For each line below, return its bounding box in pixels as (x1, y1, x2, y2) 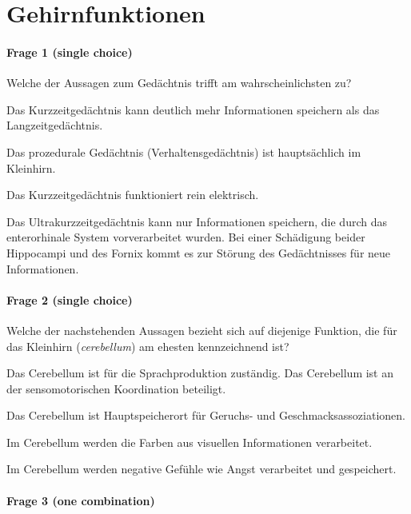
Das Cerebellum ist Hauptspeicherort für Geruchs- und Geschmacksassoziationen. (6, 407, 405, 424)
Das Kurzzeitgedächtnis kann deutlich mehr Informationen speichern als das (6, 101, 380, 118)
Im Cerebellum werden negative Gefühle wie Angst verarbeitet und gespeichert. (6, 460, 397, 477)
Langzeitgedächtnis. (6, 117, 103, 133)
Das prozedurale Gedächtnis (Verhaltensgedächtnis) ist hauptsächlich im (6, 143, 361, 160)
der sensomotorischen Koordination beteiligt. (6, 380, 226, 396)
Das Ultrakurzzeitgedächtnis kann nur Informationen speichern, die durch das (6, 213, 387, 229)
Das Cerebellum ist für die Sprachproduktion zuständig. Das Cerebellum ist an (6, 365, 394, 381)
